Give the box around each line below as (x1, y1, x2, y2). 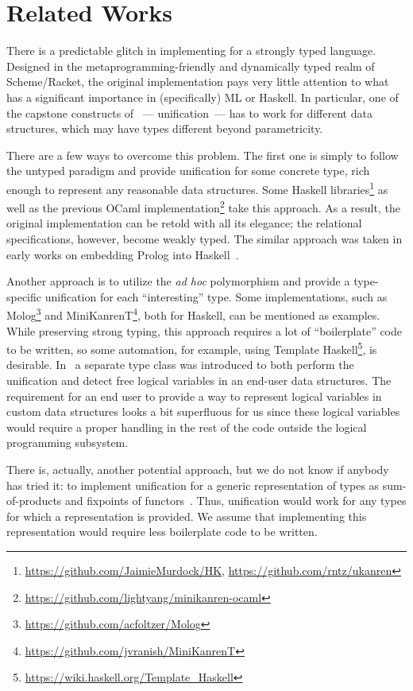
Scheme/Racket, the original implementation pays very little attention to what (6, 73, 389, 90)
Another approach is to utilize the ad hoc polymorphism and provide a (6, 273, 350, 289)
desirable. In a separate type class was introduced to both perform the (6, 356, 354, 373)
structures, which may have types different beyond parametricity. (6, 120, 323, 137)
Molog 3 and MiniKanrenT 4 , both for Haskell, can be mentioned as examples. (6, 305, 380, 323)
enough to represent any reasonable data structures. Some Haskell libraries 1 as (6, 178, 388, 197)
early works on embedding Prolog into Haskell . (6, 246, 239, 262)
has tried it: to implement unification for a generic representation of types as (6, 476, 380, 493)
